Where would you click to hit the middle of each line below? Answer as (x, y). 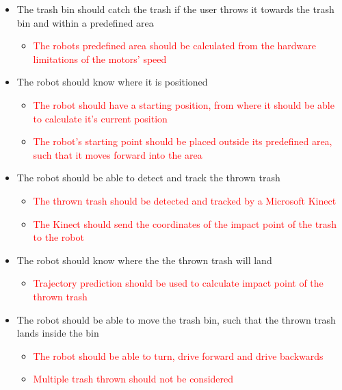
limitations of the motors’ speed (100, 58)
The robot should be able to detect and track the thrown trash (148, 178)
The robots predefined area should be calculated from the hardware (174, 45)
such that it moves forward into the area (118, 154)
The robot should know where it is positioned (112, 82)
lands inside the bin (58, 333)
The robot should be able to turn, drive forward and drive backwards (178, 355)
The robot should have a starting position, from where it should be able (184, 104)
